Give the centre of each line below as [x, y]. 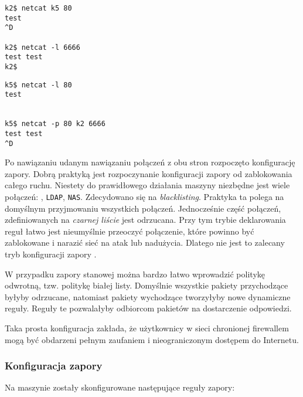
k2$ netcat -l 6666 [42, 47]
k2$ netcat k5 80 [38, 8]
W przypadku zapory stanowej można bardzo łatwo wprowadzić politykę [135, 274]
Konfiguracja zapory [54, 366]
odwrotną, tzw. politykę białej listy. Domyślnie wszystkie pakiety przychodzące [147, 285]
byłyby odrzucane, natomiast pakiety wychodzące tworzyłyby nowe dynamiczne [148, 296]
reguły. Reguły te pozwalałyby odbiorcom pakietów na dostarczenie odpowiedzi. [148, 308]
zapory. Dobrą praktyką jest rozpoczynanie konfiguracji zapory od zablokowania [149, 173]
